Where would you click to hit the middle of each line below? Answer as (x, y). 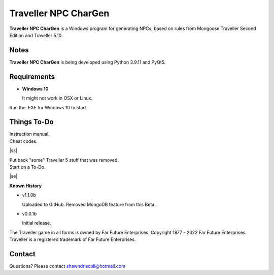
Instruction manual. (30, 134)
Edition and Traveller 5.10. (36, 35)
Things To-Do (31, 122)
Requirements (32, 77)
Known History (26, 186)
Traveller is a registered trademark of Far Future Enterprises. (73, 239)
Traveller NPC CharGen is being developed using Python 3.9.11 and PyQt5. (88, 62)
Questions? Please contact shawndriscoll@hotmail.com (67, 266)
